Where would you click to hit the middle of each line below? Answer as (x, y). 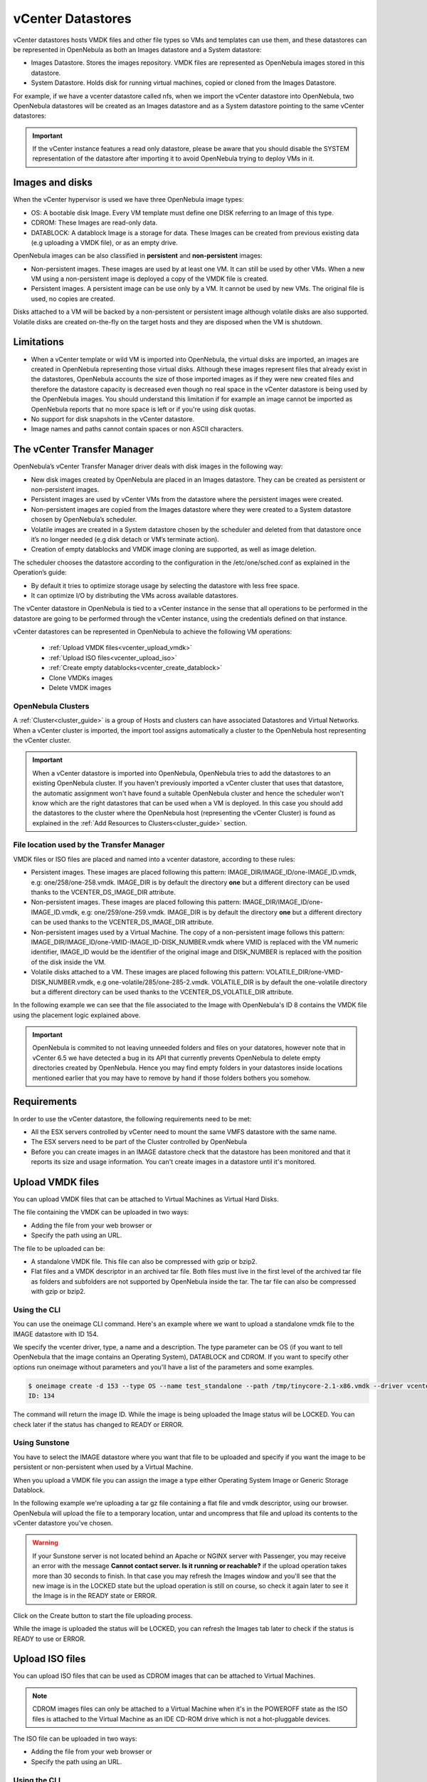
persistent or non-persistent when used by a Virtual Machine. (103, 1467)
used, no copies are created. (73, 299)
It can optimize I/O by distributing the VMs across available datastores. (135, 595)
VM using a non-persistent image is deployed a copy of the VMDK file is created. (149, 279)
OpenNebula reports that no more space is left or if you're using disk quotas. (143, 409)
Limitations (38, 342)
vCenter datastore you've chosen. (63, 1523)
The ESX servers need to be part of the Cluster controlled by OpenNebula (139, 1142)
